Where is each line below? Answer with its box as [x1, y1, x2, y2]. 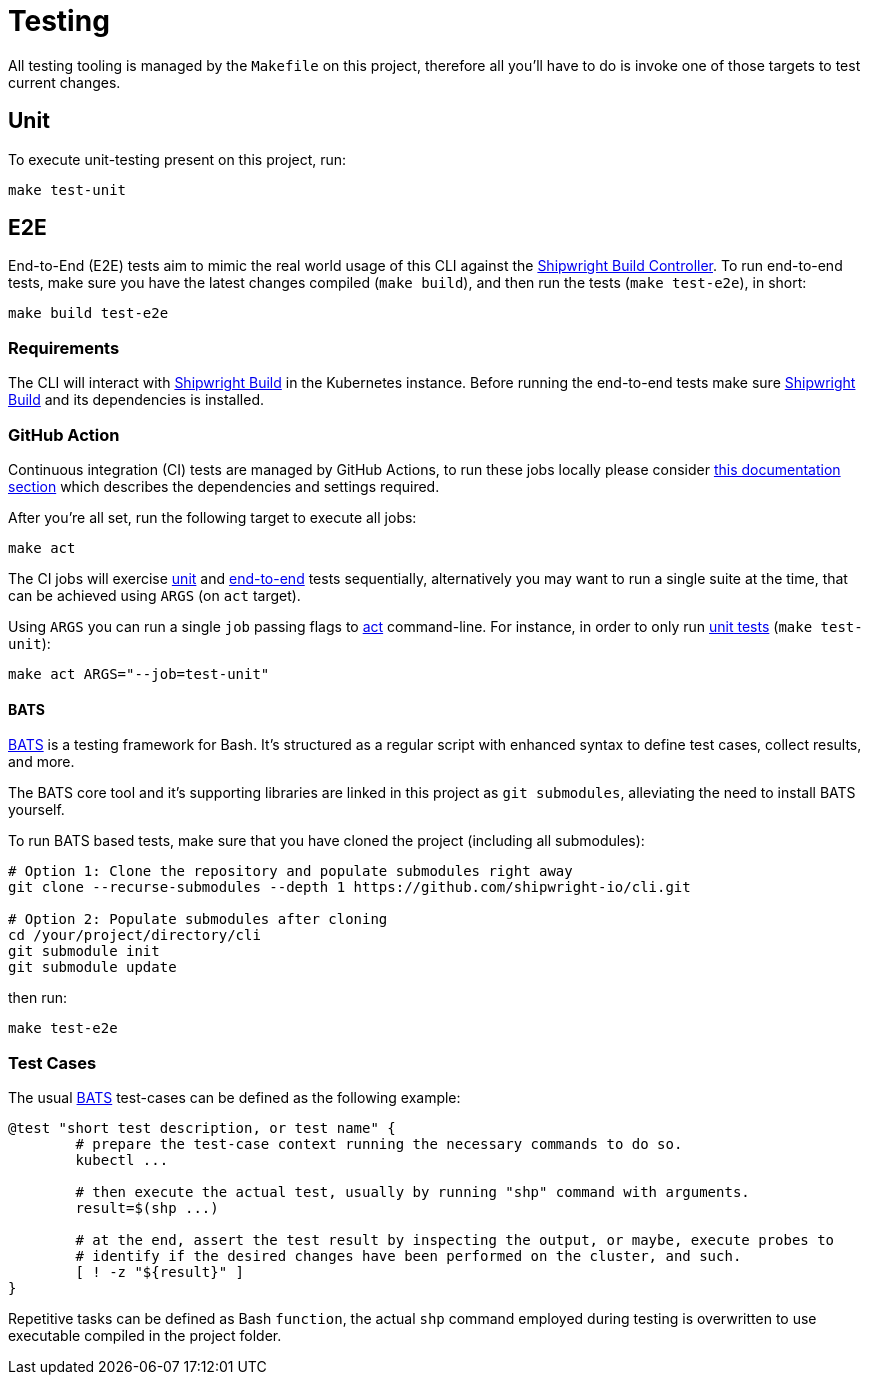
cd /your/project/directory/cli [8, 927, 261, 944]
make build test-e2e [8, 305, 169, 322]
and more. [8, 753, 75, 771]
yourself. [8, 801, 65, 819]
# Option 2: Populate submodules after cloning [8, 911, 388, 928]
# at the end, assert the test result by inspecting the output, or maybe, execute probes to [75, 1231, 835, 1248]
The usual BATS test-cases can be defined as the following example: [8, 1088, 461, 1106]
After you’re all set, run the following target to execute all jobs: [8, 508, 417, 526]
